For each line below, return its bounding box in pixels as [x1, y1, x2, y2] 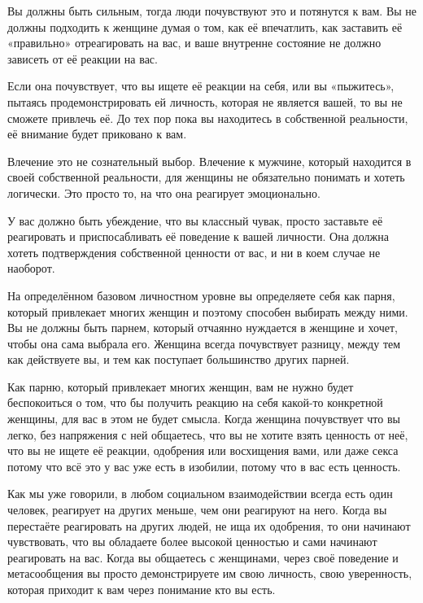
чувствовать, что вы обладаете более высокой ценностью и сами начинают [7, 533, 377, 550]
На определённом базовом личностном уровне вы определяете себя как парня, [7, 286, 395, 304]
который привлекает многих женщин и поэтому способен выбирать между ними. [7, 303, 408, 320]
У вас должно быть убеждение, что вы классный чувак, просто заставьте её [7, 212, 383, 229]
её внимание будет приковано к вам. [7, 125, 187, 142]
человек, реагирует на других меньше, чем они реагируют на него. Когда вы [7, 501, 387, 518]
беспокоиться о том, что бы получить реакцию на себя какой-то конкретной [7, 394, 383, 411]
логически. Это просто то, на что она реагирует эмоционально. [7, 184, 321, 201]
